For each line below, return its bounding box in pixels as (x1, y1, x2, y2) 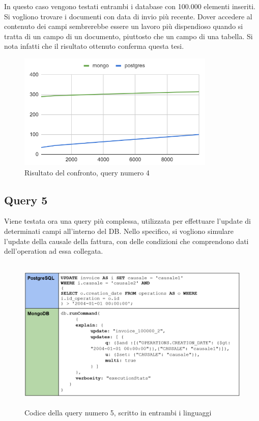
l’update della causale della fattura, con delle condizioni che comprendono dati (4, 235, 249, 246)
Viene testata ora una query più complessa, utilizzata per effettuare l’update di (4, 216, 251, 226)
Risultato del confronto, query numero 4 (24, 167, 150, 177)
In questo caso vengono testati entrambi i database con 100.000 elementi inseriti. (4, 1, 255, 11)
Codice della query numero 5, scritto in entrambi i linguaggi (24, 407, 212, 418)
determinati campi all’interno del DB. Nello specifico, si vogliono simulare (4, 225, 234, 236)
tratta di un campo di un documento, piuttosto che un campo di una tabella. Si (4, 31, 253, 41)
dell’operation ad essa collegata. (4, 246, 103, 256)
